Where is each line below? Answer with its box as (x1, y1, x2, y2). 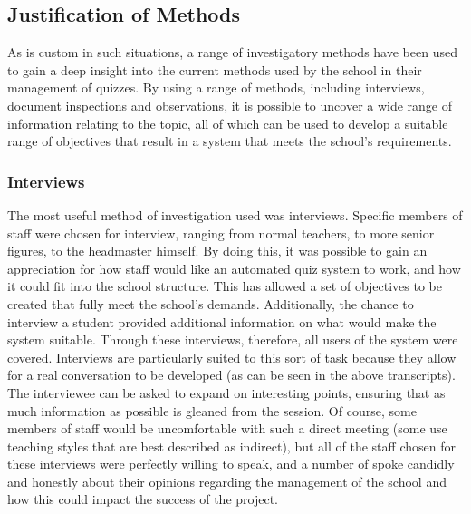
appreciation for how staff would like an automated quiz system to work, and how (7, 258, 461, 277)
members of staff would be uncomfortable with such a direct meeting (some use (7, 419, 447, 438)
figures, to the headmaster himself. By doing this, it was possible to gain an (7, 241, 428, 260)
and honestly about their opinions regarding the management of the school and (7, 471, 447, 490)
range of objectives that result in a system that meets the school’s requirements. (7, 131, 452, 150)
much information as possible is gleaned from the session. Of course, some (7, 401, 417, 420)
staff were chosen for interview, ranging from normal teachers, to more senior (7, 223, 435, 242)
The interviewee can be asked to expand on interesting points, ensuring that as (7, 383, 446, 402)
